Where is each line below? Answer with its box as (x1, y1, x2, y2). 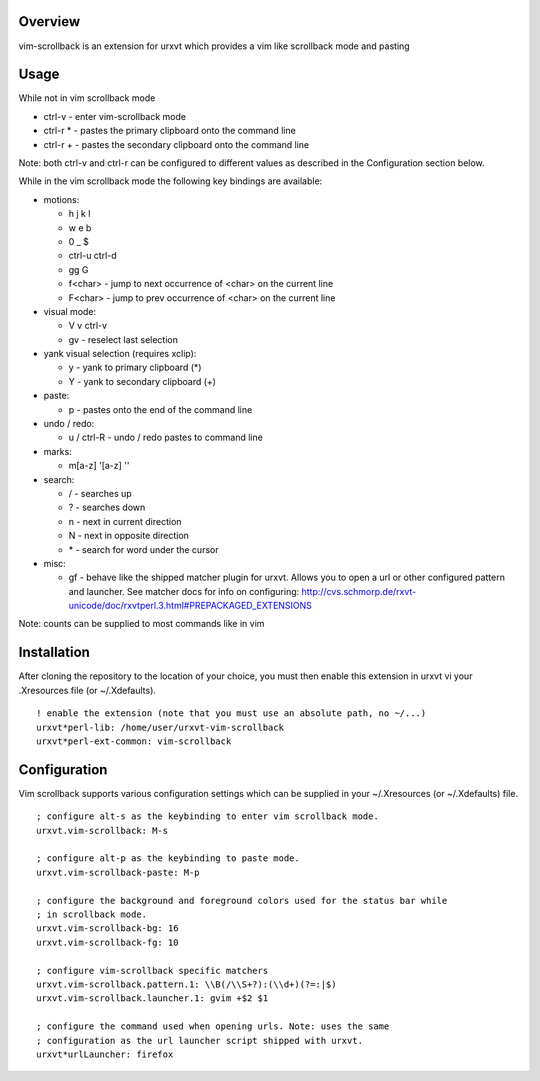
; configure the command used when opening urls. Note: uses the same (36, 1021, 390, 1032)
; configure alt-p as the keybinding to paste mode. (36, 853, 300, 864)
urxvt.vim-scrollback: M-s (36, 825, 169, 836)
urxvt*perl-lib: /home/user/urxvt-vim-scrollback (36, 721, 285, 733)
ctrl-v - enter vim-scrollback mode (43, 110, 187, 122)
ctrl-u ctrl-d (68, 250, 117, 262)
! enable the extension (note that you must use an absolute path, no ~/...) (36, 708, 427, 719)
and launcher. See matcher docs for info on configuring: (68, 585, 300, 597)
